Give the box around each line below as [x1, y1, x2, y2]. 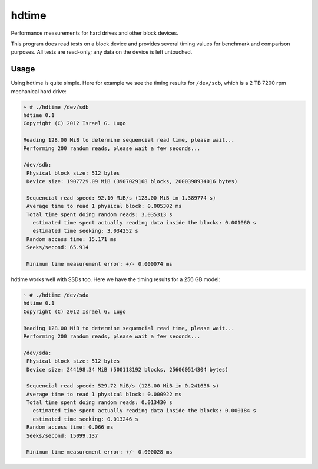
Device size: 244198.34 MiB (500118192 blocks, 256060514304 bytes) [26, 366, 228, 373]
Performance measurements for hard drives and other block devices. [11, 30, 179, 37]
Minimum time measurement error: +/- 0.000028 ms [26, 449, 173, 455]
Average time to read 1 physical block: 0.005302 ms [26, 203, 182, 210]
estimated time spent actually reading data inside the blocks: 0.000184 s [32, 408, 256, 414]
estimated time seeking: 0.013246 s [32, 415, 138, 422]
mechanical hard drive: [11, 87, 67, 95]
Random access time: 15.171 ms [26, 236, 117, 242]
